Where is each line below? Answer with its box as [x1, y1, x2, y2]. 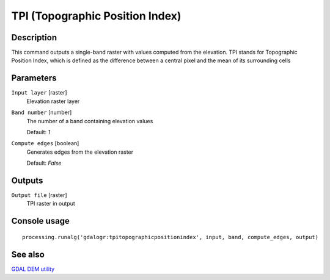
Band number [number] [11, 109, 72, 116]
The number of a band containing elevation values [26, 117, 153, 124]
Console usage [11, 216, 70, 226]
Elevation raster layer [26, 98, 80, 105]
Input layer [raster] [11, 89, 67, 96]
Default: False [26, 159, 62, 167]
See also [11, 249, 45, 259]
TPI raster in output [26, 200, 76, 207]
